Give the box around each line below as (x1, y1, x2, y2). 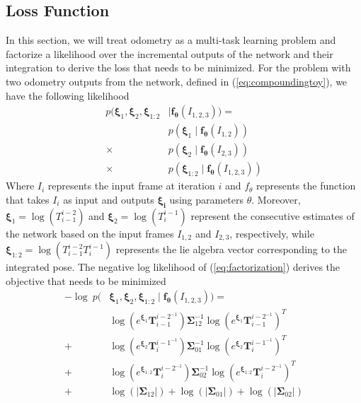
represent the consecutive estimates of (190, 208, 355, 223)
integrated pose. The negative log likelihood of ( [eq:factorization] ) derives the (6, 259, 340, 274)
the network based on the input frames (6, 226, 174, 240)
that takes (6, 192, 50, 206)
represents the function (256, 178, 356, 193)
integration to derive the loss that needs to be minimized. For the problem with (6, 60, 351, 75)
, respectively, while (229, 226, 314, 240)
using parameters (169, 192, 244, 206)
